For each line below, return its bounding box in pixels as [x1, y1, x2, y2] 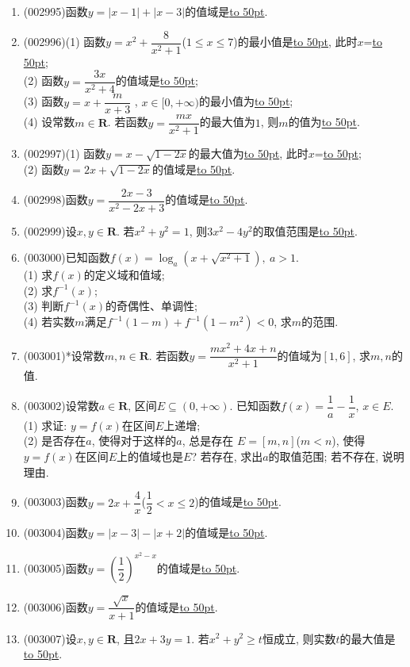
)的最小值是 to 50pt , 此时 [233, 33, 358, 50]
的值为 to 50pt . [288, 113, 360, 130]
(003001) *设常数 [23, 347, 105, 363]
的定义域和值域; [83, 266, 165, 283]
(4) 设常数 [23, 113, 75, 130]
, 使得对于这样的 [91, 432, 177, 449]
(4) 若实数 [23, 313, 75, 330]
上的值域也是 [117, 448, 184, 465]
